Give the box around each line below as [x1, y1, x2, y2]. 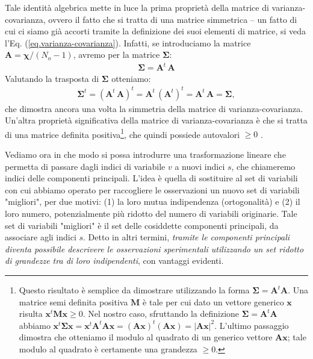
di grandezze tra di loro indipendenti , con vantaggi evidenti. [5, 254, 224, 267]
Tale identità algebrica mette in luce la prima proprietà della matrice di [5, 1, 269, 13]
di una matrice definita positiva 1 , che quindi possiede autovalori [5, 126, 240, 140]
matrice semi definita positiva [19, 295, 128, 308]
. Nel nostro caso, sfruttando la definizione [82, 307, 240, 320]
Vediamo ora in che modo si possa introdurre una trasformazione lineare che [5, 148, 286, 161]
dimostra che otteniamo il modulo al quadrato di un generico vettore [19, 331, 273, 343]
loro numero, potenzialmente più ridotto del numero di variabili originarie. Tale [5, 207, 297, 220]
